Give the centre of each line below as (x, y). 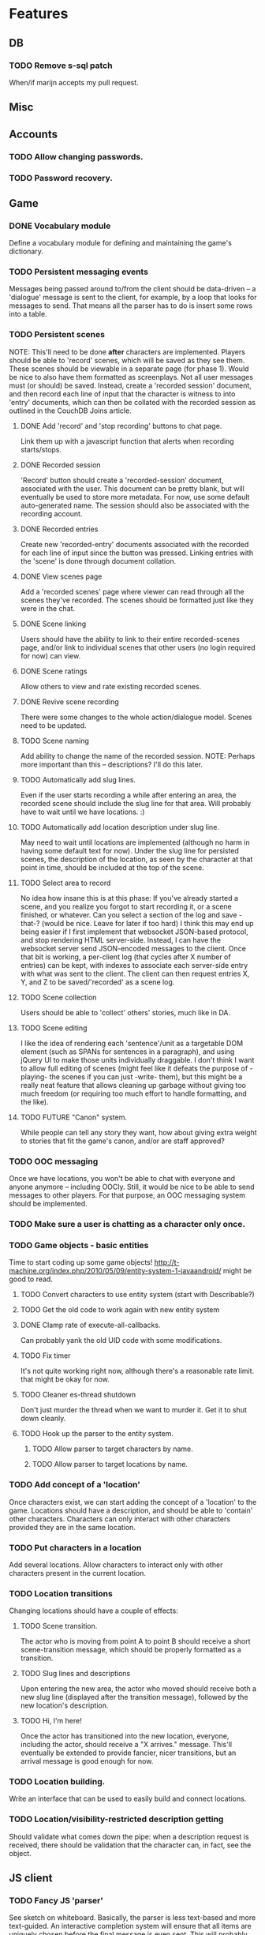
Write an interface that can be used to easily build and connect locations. (128, 1799)
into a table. (28, 314)
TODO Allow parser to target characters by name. (113, 1449)
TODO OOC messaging (54, 1161)
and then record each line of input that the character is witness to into (122, 394)
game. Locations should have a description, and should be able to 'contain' (131, 1510)
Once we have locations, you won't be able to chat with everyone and (122, 1179)
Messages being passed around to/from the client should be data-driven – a (132, 289)
